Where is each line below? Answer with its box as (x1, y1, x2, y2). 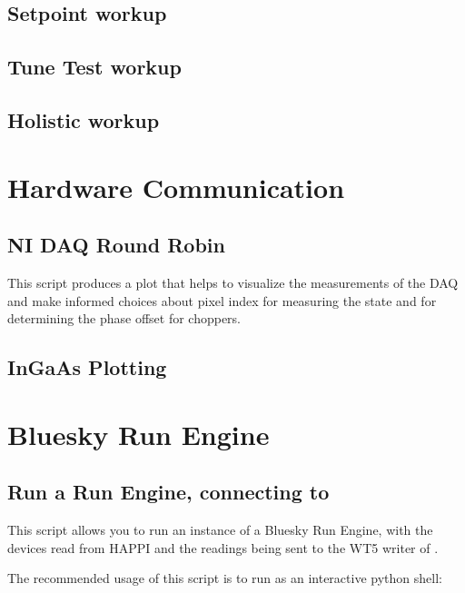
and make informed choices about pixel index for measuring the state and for (7, 291, 437, 310)
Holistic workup (7, 105, 160, 133)
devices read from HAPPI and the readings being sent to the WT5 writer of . (7, 538, 439, 557)
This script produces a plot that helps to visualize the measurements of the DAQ (7, 272, 459, 292)
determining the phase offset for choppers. (7, 309, 242, 328)
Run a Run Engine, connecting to (7, 478, 330, 506)
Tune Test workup (7, 53, 182, 81)
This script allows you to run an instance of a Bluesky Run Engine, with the (7, 520, 433, 539)
